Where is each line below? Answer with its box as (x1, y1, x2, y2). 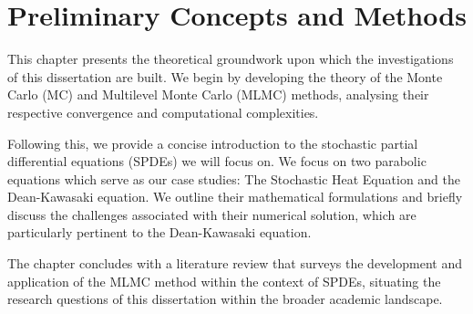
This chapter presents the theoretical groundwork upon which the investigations (7, 49, 454, 68)
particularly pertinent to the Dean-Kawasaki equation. (7, 223, 312, 242)
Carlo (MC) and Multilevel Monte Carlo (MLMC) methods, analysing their (7, 85, 429, 104)
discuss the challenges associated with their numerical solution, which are (7, 204, 416, 224)
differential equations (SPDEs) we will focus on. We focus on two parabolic (7, 152, 427, 171)
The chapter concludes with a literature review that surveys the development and (7, 254, 462, 273)
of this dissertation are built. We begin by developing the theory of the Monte (7, 67, 443, 86)
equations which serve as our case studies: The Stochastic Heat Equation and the (7, 169, 460, 188)
